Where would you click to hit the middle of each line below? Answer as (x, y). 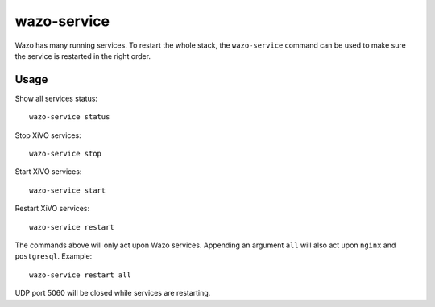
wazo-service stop (66, 154)
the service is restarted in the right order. (83, 56)
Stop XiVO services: (48, 135)
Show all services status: (56, 98)
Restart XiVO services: (52, 209)
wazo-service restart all (81, 275)
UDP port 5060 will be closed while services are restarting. (113, 293)
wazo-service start (68, 190)
